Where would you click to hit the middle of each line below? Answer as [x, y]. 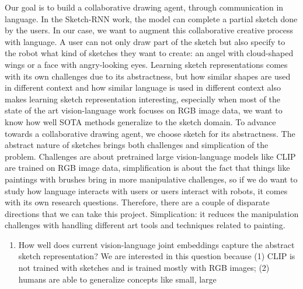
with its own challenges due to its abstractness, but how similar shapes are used [148, 76]
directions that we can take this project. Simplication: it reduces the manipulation [152, 213]
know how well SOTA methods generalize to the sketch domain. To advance [140, 121]
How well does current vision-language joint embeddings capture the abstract [156, 244]
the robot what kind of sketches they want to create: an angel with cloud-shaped [149, 53]
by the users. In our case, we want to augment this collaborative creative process [149, 30]
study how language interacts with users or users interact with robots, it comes [146, 190]
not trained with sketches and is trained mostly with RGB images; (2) [144, 268]
